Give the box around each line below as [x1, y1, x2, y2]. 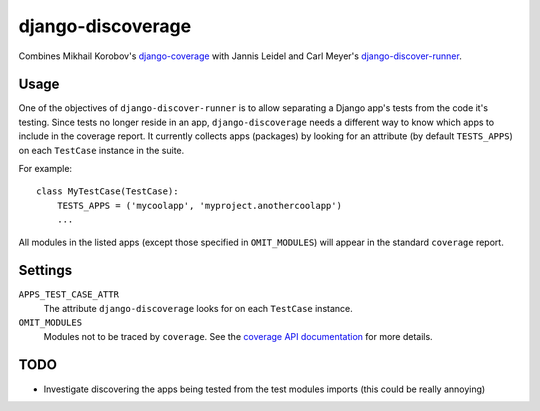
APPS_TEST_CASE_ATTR [18, 289, 120, 300]
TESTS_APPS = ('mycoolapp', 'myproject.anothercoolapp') [56, 200, 342, 211]
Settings [18, 262, 73, 279]
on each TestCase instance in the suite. [18, 144, 185, 156]
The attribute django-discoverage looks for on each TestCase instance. [43, 302, 354, 314]
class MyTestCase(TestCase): [36, 186, 179, 197]
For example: [18, 163, 73, 175]
